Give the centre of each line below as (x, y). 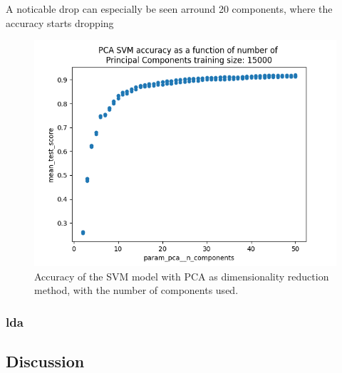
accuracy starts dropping (60, 22)
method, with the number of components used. (136, 290)
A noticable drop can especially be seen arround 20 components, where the (169, 9)
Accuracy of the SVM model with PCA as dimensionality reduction (182, 276)
